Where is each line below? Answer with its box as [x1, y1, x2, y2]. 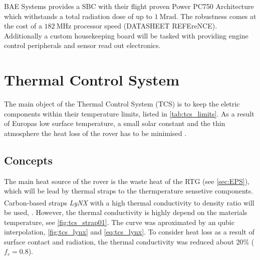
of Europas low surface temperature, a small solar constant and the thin [4, 118, 225, 128]
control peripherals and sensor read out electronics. [4, 40, 161, 50]
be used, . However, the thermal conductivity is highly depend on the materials [4, 207, 247, 217]
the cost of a [4, 20, 42, 31]
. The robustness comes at [176, 10, 256, 21]
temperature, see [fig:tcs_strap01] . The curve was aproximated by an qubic [4, 216, 235, 227]
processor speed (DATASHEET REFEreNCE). [73, 20, 217, 31]
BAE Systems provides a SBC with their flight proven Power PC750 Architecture [4, 1, 254, 11]
